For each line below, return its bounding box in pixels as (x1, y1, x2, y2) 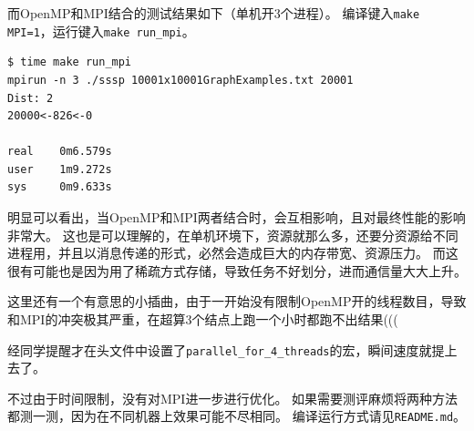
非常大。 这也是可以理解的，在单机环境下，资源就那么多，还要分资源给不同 (7, 225, 459, 244)
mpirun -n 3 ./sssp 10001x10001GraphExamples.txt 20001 (7, 73, 354, 87)
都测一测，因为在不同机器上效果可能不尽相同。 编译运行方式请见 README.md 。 (7, 406, 467, 426)
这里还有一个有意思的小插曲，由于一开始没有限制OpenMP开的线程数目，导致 (7, 292, 467, 311)
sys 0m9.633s (7, 180, 112, 194)
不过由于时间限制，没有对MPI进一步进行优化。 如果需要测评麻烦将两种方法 (7, 388, 459, 407)
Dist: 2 (7, 91, 54, 105)
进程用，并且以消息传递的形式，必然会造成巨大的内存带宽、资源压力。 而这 (7, 243, 459, 262)
